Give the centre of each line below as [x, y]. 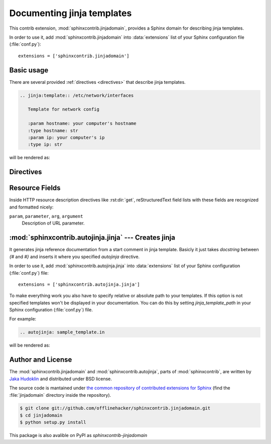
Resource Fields [35, 188]
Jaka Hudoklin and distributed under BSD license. [61, 379]
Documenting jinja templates [71, 13]
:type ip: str [45, 145]
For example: [23, 319]
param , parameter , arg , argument [46, 216]
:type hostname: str [53, 130]
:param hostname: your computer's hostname [82, 124]
